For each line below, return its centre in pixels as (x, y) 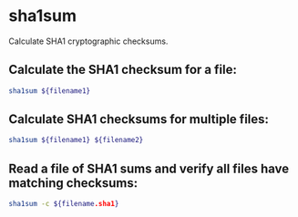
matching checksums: (73, 183)
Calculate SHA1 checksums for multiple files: (139, 119)
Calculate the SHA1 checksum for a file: (123, 70)
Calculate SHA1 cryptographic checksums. (88, 41)
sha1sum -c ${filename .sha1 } (64, 204)
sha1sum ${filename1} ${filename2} (76, 140)
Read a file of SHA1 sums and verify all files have (149, 168)
